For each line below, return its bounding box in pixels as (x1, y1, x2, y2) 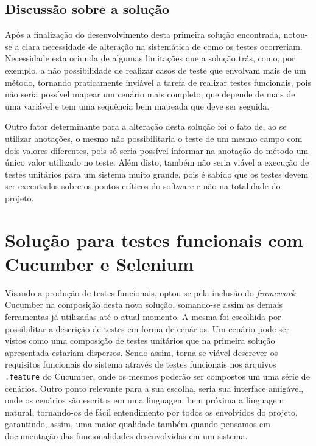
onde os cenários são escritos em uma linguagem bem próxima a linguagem (5, 394, 284, 406)
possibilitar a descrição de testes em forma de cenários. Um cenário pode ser (5, 322, 289, 335)
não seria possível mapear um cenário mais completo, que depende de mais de (5, 88, 295, 100)
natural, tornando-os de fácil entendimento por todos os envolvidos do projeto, (5, 405, 298, 418)
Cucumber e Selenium (5, 251, 194, 276)
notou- (283, 28, 308, 41)
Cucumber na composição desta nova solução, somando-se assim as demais (5, 298, 283, 311)
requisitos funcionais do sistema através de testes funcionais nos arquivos (5, 358, 276, 371)
